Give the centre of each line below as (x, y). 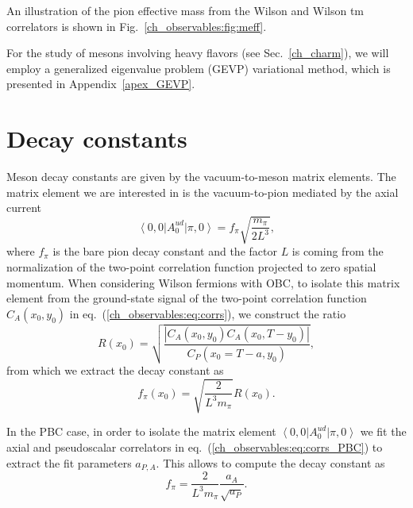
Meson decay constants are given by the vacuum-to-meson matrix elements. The (201, 177)
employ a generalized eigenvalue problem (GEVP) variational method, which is (199, 68)
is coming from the (338, 251)
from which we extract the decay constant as (115, 370)
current (24, 208)
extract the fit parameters (69, 462)
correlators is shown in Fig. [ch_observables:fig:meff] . (137, 26)
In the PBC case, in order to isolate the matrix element (141, 431)
